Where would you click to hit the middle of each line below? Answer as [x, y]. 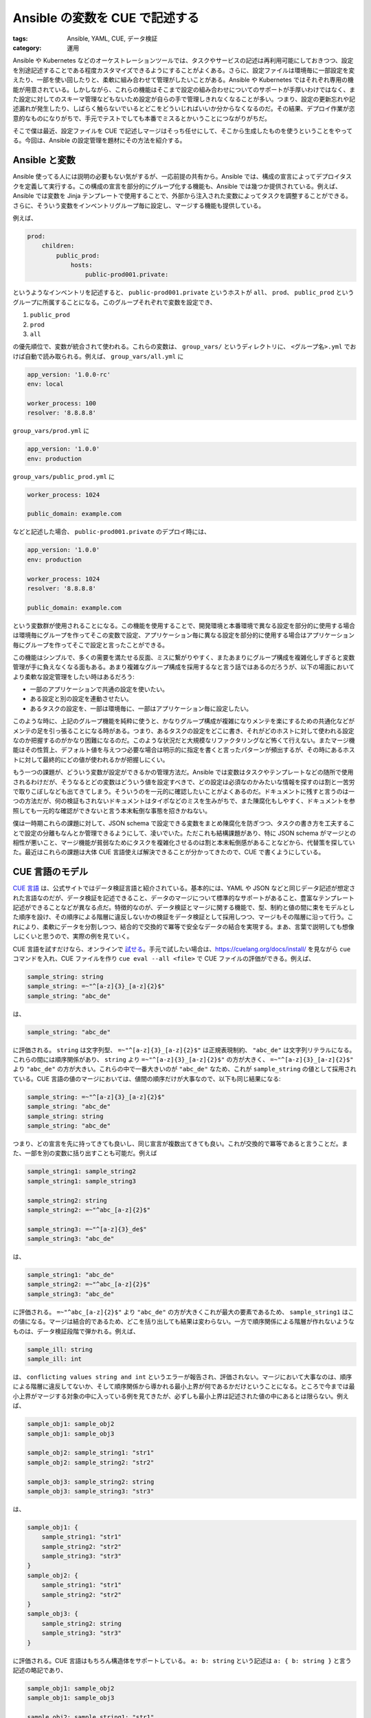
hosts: [81, 265]
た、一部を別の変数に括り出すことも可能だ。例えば [85, 1153]
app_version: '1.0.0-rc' [69, 374]
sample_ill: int [55, 1359]
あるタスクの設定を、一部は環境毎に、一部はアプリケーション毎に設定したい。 [141, 709]
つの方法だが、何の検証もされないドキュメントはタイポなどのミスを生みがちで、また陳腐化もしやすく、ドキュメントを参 [184, 801]
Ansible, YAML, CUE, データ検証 [112, 38]
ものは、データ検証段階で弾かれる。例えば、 [76, 1331]
